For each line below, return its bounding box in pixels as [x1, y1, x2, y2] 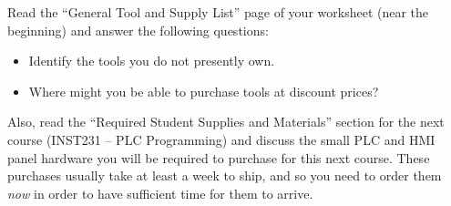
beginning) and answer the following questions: [7, 20, 269, 39]
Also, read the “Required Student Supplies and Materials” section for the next [7, 112, 445, 131]
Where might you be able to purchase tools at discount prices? [28, 81, 379, 100]
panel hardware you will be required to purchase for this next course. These [7, 148, 430, 167]
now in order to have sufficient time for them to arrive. [7, 183, 313, 202]
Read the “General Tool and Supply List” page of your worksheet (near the [7, 3, 429, 21]
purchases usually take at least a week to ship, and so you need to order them [7, 166, 442, 185]
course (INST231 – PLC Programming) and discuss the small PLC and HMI [7, 129, 436, 149]
